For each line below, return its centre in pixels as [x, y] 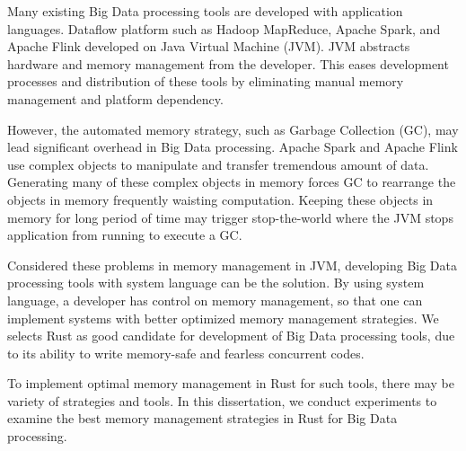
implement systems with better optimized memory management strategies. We [223, 318]
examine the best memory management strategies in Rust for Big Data [202, 418]
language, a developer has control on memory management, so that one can [215, 300]
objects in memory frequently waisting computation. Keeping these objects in [220, 199]
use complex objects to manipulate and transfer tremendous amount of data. [218, 164]
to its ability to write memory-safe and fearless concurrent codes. [186, 353]
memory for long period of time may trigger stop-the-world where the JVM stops [230, 217]
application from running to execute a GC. [125, 235]
